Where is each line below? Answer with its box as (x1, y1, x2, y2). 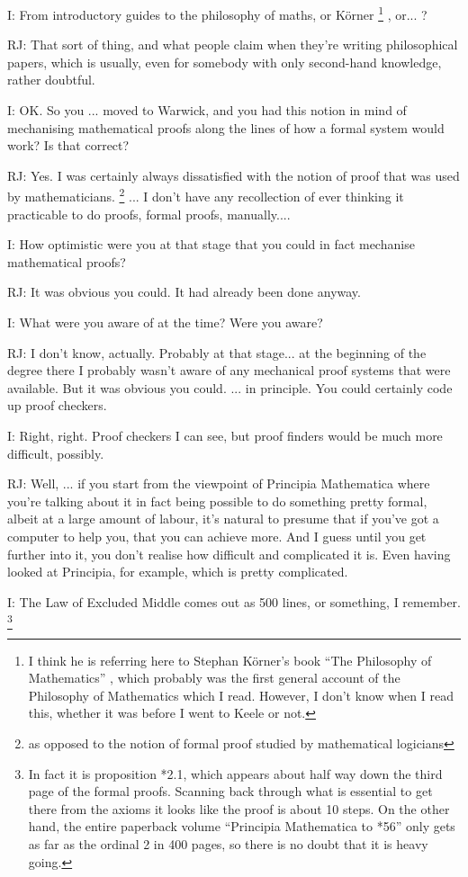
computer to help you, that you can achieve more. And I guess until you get (7, 526, 427, 545)
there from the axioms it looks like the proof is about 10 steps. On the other (28, 799, 450, 818)
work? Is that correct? (7, 136, 130, 155)
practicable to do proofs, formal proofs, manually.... (7, 204, 291, 223)
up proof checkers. (7, 396, 107, 415)
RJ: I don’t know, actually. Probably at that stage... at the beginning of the (7, 343, 427, 362)
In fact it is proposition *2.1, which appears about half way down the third (28, 764, 443, 783)
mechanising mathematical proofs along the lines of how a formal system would (7, 118, 445, 137)
